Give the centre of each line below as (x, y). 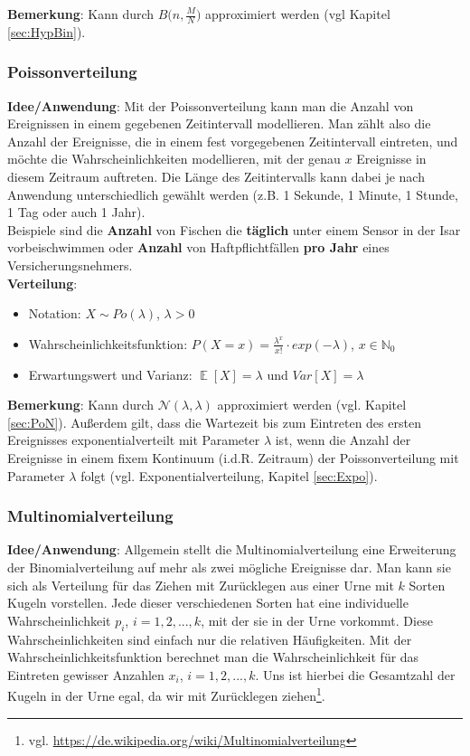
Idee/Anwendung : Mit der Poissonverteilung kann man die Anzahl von (211, 105)
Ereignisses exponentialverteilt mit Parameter (134, 440)
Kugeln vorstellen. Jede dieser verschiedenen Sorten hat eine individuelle (208, 603)
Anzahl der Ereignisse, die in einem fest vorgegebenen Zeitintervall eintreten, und (233, 141)
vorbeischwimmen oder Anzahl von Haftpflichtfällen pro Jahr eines (198, 247)
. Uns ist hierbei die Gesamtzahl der (355, 674)
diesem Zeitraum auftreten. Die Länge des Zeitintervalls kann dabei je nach (216, 177)
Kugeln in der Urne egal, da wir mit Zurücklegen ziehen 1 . (166, 694)
